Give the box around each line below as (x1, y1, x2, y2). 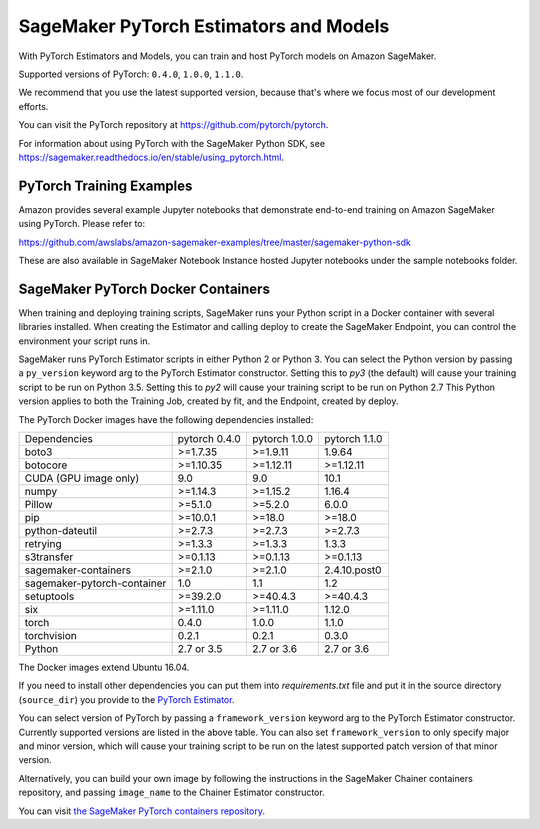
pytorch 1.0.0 (251, 432, 314, 445)
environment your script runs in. (18, 335, 150, 347)
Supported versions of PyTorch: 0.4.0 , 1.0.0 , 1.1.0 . (18, 68, 244, 80)
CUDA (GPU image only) (24, 471, 140, 485)
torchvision (24, 629, 77, 642)
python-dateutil (24, 524, 98, 537)
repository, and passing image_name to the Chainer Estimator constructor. (18, 786, 325, 799)
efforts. (18, 100, 49, 112)
